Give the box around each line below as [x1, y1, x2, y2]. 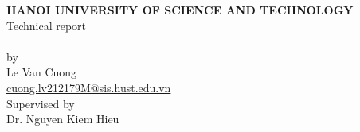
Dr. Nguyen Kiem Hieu [6, 111, 119, 127]
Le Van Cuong [6, 64, 77, 80]
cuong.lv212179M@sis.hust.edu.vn [6, 79, 171, 95]
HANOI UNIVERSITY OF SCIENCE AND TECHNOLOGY [6, 2, 354, 17]
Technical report [6, 17, 87, 33]
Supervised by [6, 95, 75, 111]
